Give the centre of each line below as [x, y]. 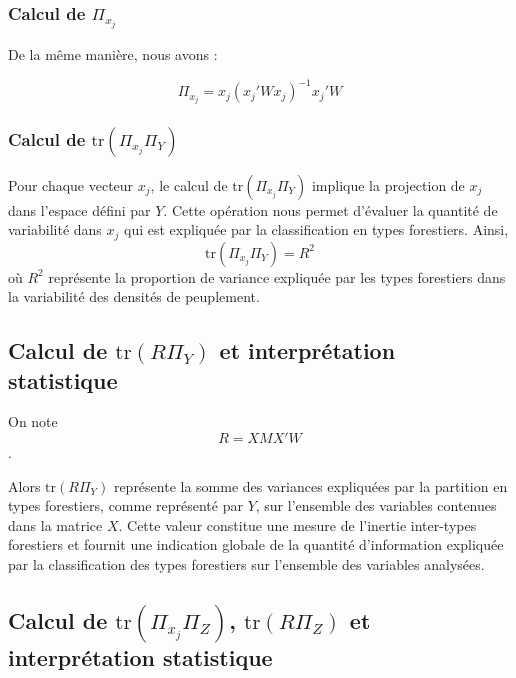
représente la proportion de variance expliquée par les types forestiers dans [277, 276]
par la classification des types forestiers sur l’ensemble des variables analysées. [246, 564]
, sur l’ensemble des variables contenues [376, 505]
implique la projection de [388, 184]
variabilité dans [55, 229]
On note [33, 421]
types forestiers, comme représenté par [125, 505]
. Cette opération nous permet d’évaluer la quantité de [330, 209]
